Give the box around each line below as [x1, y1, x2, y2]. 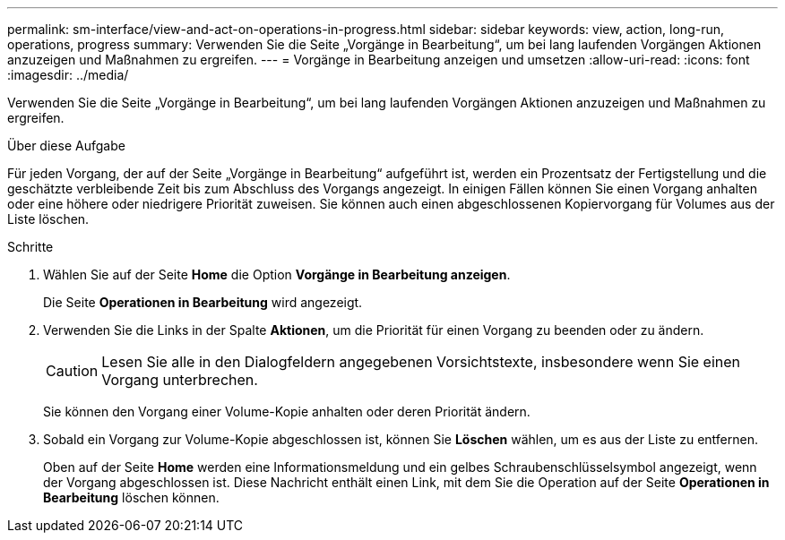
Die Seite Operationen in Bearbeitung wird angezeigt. [43, 295, 363, 310]
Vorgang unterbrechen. [101, 371, 258, 389]
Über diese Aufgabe [7, 138, 125, 153]
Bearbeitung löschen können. [43, 490, 220, 505]
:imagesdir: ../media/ [7, 67, 129, 82]
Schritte [7, 239, 54, 254]
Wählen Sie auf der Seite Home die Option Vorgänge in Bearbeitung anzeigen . [43, 267, 511, 282]
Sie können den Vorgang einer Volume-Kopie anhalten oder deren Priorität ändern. [43, 404, 531, 419]
